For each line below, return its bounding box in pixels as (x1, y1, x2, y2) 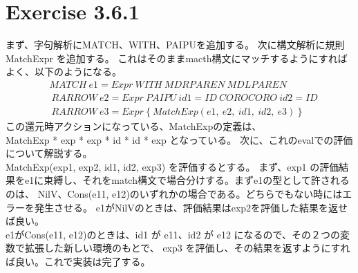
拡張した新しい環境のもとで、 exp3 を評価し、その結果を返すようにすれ (24, 241, 350, 255)
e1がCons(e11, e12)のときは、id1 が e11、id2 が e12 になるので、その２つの (6, 227, 341, 241)
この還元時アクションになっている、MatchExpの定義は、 (6, 119, 262, 133)
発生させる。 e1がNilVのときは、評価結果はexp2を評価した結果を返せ (34, 200, 348, 214)
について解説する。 (6, 146, 93, 160)
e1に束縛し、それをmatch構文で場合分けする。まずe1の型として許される (24, 173, 350, 187)
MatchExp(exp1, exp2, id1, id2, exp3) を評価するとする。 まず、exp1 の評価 (6, 159, 339, 173)
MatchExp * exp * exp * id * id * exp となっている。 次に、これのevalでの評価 (6, 132, 353, 147)
